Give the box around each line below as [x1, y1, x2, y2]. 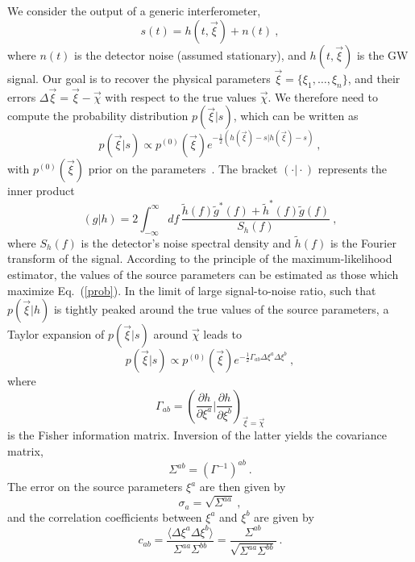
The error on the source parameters [7, 478, 183, 495]
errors [7, 88, 36, 105]
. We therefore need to [268, 88, 378, 105]
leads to [203, 326, 242, 343]
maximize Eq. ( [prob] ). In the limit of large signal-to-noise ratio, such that [7, 281, 376, 298]
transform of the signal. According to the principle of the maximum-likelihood [7, 250, 392, 267]
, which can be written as [233, 107, 359, 124]
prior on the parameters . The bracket [88, 160, 278, 177]
